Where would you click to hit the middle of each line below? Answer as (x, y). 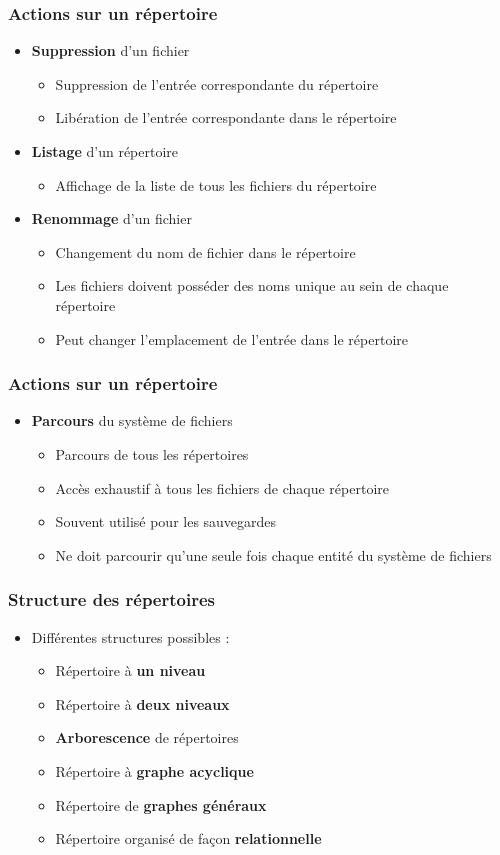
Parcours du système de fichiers (132, 420)
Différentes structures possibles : (130, 636)
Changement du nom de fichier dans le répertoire (205, 251)
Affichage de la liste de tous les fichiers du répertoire (216, 184)
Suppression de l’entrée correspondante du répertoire (217, 83)
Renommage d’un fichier (111, 218)
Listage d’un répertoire (105, 151)
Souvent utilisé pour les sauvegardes (166, 521)
